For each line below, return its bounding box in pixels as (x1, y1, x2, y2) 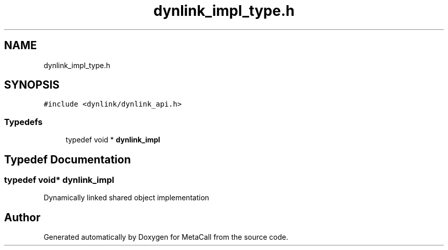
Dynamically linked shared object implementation (43, 193, 209, 202)
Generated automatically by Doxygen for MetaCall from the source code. (43, 233, 288, 242)
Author (4, 211, 40, 224)
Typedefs (4, 116, 43, 127)
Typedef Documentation (4, 153, 131, 166)
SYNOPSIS (4, 78, 60, 92)
